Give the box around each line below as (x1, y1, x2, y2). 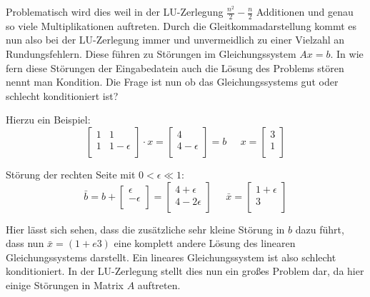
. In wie (330, 46, 364, 61)
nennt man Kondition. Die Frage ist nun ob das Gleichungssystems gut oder (6, 74, 339, 89)
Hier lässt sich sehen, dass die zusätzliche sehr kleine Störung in (6, 221, 285, 236)
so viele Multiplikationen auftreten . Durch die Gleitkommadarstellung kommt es (6, 18, 357, 33)
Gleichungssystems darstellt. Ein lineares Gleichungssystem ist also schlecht (6, 249, 336, 264)
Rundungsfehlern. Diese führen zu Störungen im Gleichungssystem (6, 46, 296, 61)
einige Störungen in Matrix (6, 277, 124, 292)
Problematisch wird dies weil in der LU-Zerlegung (6, 4, 224, 19)
